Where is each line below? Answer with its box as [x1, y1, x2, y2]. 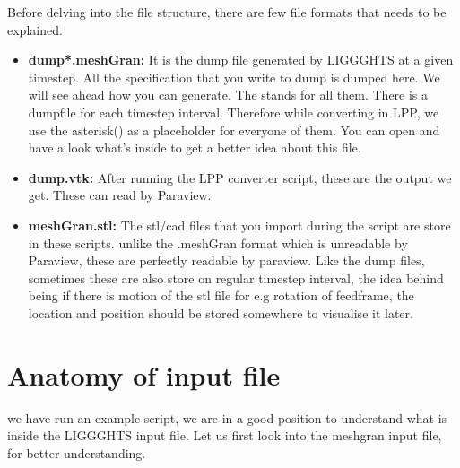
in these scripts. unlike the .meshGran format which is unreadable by [28, 233, 408, 252]
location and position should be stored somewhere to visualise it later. [28, 303, 413, 322]
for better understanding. [7, 443, 146, 462]
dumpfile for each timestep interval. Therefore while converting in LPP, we [28, 102, 439, 121]
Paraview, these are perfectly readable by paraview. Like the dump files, [28, 251, 425, 270]
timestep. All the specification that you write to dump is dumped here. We [28, 67, 440, 86]
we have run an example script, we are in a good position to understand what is [7, 408, 447, 427]
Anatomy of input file [7, 356, 281, 393]
